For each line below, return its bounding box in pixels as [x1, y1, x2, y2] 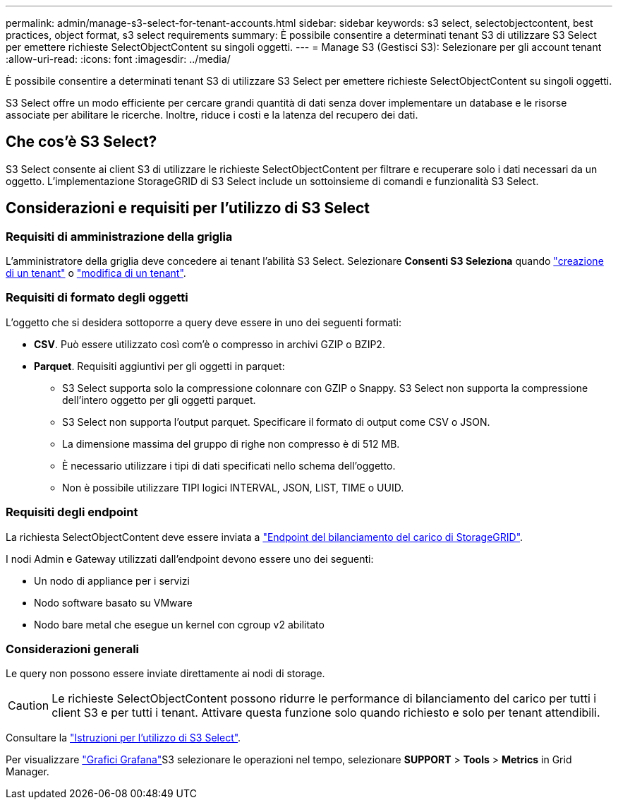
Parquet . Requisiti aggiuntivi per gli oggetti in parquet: [34, 359, 285, 372]
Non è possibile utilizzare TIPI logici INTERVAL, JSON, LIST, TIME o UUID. [62, 481, 404, 494]
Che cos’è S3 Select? [6, 133, 157, 151]
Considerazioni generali [6, 641, 140, 656]
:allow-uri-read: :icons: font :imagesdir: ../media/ [6, 53, 231, 65]
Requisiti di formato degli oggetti [6, 290, 188, 305]
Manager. [6, 765, 49, 778]
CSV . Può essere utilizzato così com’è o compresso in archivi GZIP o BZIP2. [34, 338, 385, 350]
